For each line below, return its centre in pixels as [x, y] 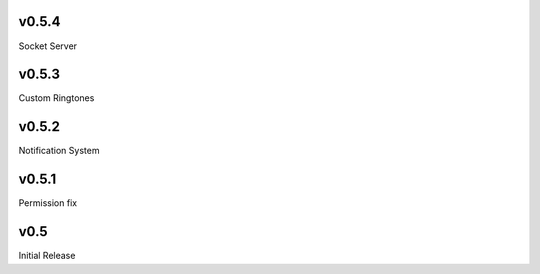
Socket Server [48, 46]
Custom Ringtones [56, 98]
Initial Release [47, 256]
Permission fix [48, 203]
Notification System [59, 151]
